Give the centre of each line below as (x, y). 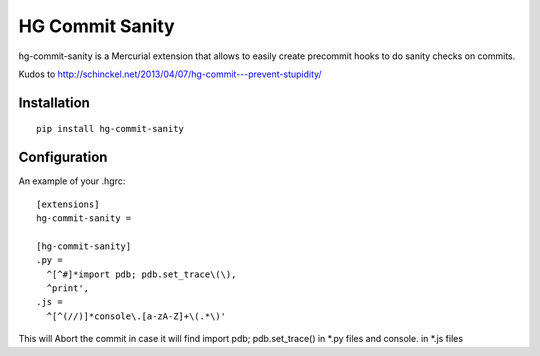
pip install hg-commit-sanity (110, 129)
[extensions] (68, 204)
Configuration (63, 157)
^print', (68, 288)
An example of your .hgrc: (72, 181)
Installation (54, 102)
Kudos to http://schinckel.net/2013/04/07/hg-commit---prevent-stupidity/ (170, 74)
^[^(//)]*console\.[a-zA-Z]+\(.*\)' (136, 316)
